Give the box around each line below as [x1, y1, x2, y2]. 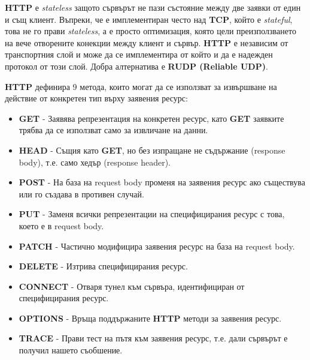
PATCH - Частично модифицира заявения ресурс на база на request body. [19, 239, 295, 252]
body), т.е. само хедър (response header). [19, 155, 171, 168]
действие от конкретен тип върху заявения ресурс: [5, 92, 188, 104]
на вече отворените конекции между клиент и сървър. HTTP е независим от [5, 36, 288, 49]
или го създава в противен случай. [19, 187, 144, 200]
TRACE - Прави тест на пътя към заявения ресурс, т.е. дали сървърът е [19, 332, 288, 344]
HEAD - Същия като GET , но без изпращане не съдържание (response [19, 143, 285, 156]
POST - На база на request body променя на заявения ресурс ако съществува [19, 176, 305, 188]
